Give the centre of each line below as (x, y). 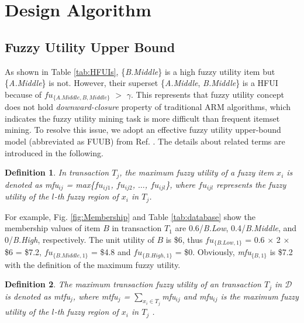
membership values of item (53, 228)
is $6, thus (184, 239)
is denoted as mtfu (38, 296)
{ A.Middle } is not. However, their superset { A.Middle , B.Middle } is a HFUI (141, 83)
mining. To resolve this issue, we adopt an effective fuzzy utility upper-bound (143, 130)
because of (23, 94)
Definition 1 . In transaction (57, 172)
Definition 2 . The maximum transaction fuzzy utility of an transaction (133, 284)
